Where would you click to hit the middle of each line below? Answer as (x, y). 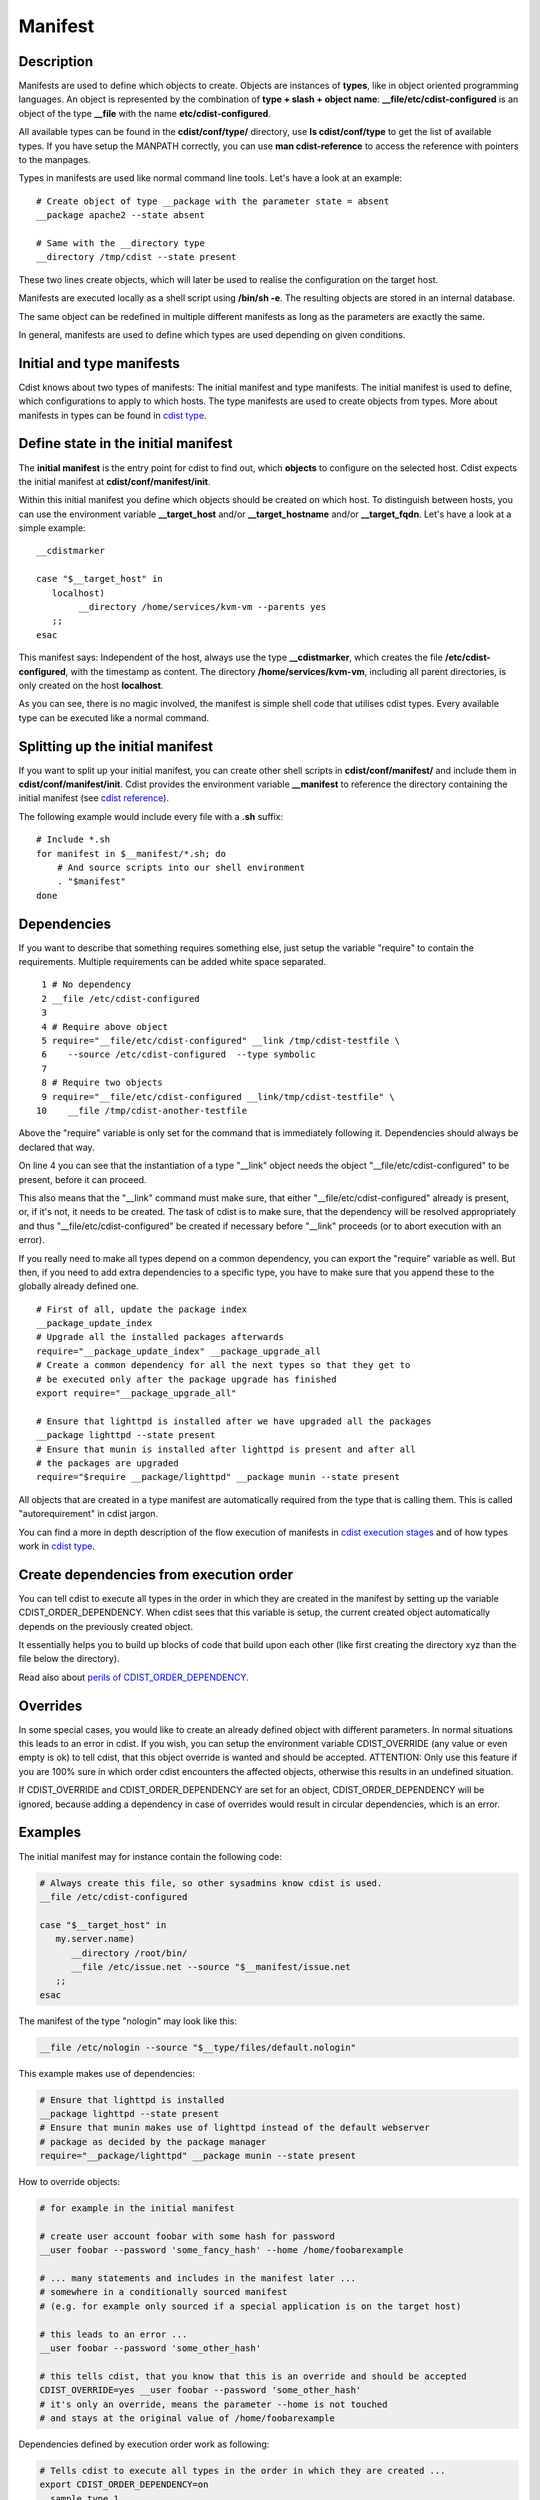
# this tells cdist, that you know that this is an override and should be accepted (253, 2376)
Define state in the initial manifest (125, 443)
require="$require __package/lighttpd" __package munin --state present (218, 1477)
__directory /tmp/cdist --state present (136, 257)
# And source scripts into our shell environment (180, 868)
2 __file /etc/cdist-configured (120, 998)
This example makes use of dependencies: (106, 2073)
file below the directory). (69, 1659)
